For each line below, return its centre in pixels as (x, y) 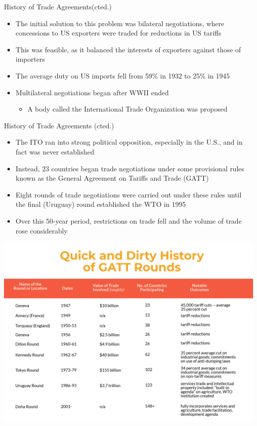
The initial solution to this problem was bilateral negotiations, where (120, 23)
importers (30, 59)
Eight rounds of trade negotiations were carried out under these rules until (128, 194)
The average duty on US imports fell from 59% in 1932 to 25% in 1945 (123, 75)
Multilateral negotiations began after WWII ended (92, 92)
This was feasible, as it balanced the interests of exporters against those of (128, 49)
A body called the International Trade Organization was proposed (127, 109)
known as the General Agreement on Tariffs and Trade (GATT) (112, 178)
